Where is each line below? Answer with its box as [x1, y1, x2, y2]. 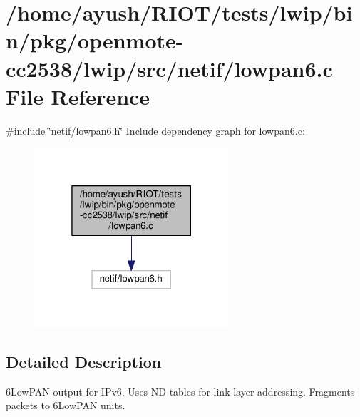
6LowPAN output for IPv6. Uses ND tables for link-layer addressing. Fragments [6, 383, 355, 398]
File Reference [6, 81, 150, 110]
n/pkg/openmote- [6, 26, 184, 55]
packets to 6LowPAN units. [6, 398, 125, 413]
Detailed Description [6, 350, 162, 372]
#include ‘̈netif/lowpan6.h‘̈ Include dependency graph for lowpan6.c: [6, 123, 305, 138]
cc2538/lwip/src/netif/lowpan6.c [6, 53, 333, 83]
